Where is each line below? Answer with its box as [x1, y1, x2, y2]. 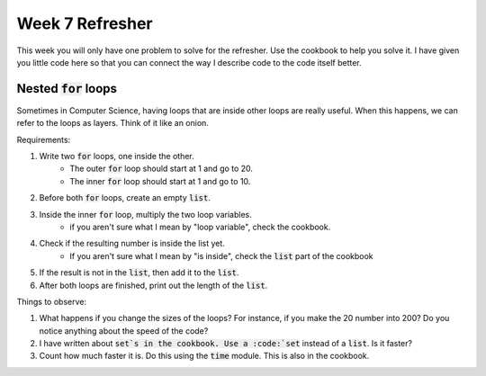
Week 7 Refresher [16, 13, 153, 33]
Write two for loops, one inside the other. [39, 151, 195, 162]
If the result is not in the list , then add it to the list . [39, 267, 239, 278]
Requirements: [16, 134, 71, 145]
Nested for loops [16, 81, 117, 96]
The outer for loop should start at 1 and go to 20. [69, 163, 254, 175]
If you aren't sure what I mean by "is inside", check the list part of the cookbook [69, 250, 373, 261]
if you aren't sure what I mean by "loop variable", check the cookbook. [69, 221, 331, 232]
